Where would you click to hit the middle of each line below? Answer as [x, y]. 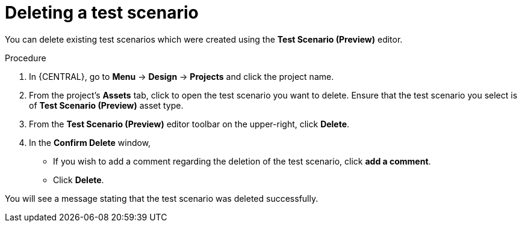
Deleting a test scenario [102, 13]
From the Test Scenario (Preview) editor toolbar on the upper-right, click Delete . [189, 124]
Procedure [26, 58]
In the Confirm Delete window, [90, 142]
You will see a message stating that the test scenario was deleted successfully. [162, 198]
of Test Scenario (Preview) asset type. [106, 105]
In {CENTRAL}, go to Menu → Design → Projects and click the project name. [182, 76]
